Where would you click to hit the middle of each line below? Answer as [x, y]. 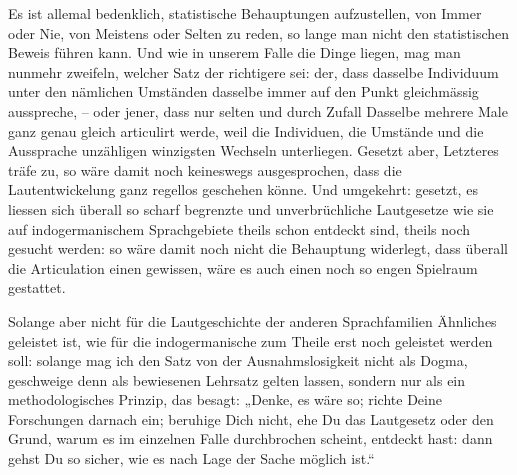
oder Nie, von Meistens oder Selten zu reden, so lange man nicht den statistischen [259, 32]
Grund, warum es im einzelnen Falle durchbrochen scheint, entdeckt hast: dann [250, 438]
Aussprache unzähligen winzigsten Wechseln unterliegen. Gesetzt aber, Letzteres [253, 150]
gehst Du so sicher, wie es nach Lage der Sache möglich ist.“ [191, 458]
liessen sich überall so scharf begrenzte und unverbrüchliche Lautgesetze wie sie [251, 208]
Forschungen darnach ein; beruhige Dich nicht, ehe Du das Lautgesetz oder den [251, 418]
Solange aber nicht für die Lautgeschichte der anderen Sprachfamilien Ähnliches [252, 320]
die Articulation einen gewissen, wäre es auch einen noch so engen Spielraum [243, 267]
